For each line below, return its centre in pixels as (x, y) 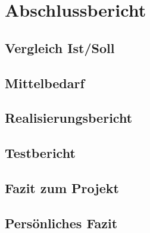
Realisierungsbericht (69, 118)
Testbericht (40, 153)
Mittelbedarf (45, 83)
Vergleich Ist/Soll (60, 47)
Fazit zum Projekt (62, 187)
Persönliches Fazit (61, 223)
